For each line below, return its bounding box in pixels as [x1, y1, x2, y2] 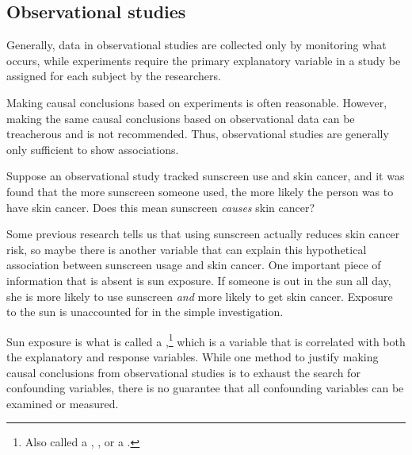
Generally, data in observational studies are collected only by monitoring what [6, 37, 387, 53]
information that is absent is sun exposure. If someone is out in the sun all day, [6, 272, 391, 288]
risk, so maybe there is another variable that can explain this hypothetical [6, 241, 367, 257]
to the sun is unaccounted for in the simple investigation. [6, 303, 284, 320]
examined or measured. [6, 395, 119, 411]
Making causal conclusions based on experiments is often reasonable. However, [6, 94, 387, 110]
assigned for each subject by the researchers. [6, 67, 221, 84]
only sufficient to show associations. [6, 141, 179, 157]
